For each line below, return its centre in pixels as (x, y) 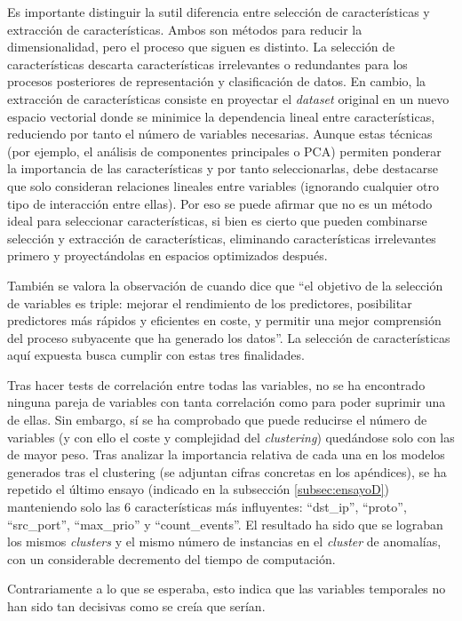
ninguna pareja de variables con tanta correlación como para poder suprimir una (227, 402)
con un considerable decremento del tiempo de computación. (171, 558)
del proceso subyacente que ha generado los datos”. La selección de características (229, 337)
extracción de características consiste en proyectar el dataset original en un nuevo (228, 98)
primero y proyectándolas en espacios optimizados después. (167, 255)
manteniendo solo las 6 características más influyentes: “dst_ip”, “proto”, (207, 507)
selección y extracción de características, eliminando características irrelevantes (222, 238)
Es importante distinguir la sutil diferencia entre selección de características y (219, 12)
